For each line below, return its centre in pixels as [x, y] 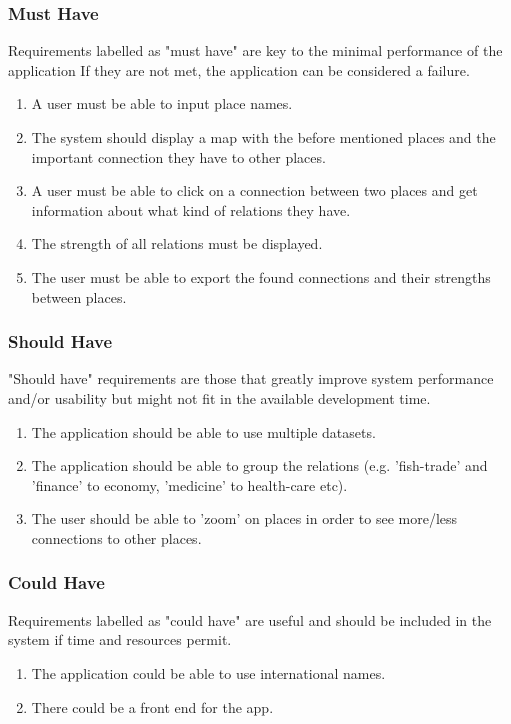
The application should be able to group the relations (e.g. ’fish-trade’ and [259, 465]
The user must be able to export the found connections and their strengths [261, 276]
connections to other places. [116, 537]
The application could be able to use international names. [208, 672]
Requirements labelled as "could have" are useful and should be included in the [250, 619]
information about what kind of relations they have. [191, 209]
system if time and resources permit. [120, 639]
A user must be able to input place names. [162, 103]
